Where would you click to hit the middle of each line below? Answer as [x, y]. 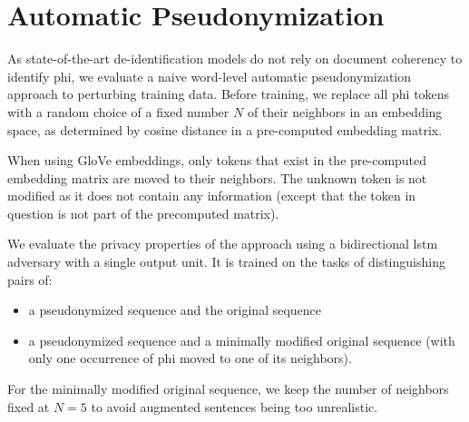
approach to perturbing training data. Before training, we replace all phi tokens [229, 94]
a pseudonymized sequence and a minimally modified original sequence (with [242, 340]
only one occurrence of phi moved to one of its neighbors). [190, 358]
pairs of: [30, 279]
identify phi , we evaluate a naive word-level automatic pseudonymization [210, 76]
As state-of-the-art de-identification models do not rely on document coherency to [235, 59]
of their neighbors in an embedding [345, 111]
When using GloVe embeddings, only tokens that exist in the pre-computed [217, 160]
